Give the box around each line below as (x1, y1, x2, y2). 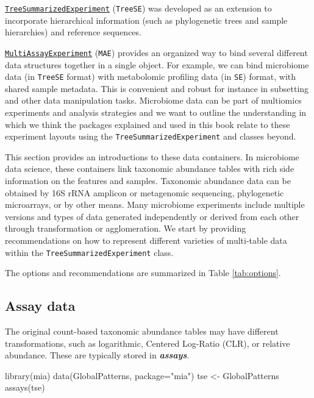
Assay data (5, 296, 76, 315)
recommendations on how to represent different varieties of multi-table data (5, 233, 287, 246)
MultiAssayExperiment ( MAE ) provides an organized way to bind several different (5, 46, 308, 59)
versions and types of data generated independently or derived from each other (5, 210, 299, 222)
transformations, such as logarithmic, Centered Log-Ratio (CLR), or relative (5, 336, 290, 349)
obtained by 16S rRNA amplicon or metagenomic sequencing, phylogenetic (5, 186, 284, 199)
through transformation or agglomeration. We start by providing (5, 222, 246, 235)
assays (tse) (5, 381, 45, 394)
